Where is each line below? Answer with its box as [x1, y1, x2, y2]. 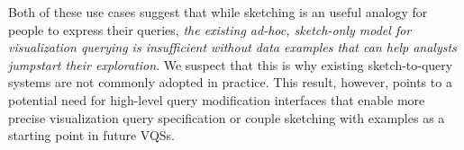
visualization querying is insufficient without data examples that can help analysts [8, 38, 457, 57]
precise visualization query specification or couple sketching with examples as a [8, 108, 445, 127]
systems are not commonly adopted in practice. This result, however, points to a [8, 73, 452, 92]
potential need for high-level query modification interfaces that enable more [8, 90, 425, 109]
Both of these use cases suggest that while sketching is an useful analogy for [8, 3, 428, 21]
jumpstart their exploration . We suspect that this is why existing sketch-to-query [8, 55, 453, 74]
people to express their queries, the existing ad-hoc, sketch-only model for [8, 20, 412, 39]
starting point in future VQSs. [8, 126, 175, 145]
